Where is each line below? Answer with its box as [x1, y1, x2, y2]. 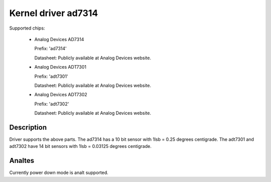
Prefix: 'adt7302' [34, 101, 69, 107]
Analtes [9, 156, 35, 165]
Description [9, 123, 47, 131]
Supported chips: [9, 25, 45, 31]
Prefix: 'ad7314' [34, 46, 67, 52]
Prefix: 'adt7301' [34, 73, 68, 79]
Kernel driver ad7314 [9, 8, 98, 19]
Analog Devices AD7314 [34, 36, 84, 42]
